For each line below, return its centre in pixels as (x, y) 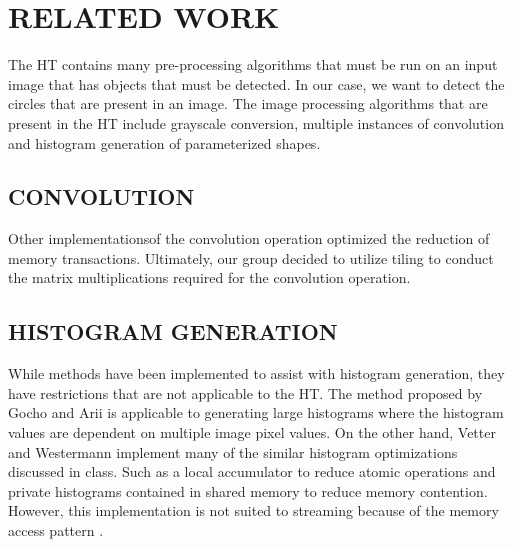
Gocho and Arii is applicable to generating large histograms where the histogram (256, 412)
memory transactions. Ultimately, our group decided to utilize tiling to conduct (251, 257)
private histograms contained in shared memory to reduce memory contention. (248, 490)
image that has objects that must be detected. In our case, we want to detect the (256, 83)
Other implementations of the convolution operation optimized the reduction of (249, 238)
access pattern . (56, 530)
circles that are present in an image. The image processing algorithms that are (248, 103)
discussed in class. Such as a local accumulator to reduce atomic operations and (252, 471)
